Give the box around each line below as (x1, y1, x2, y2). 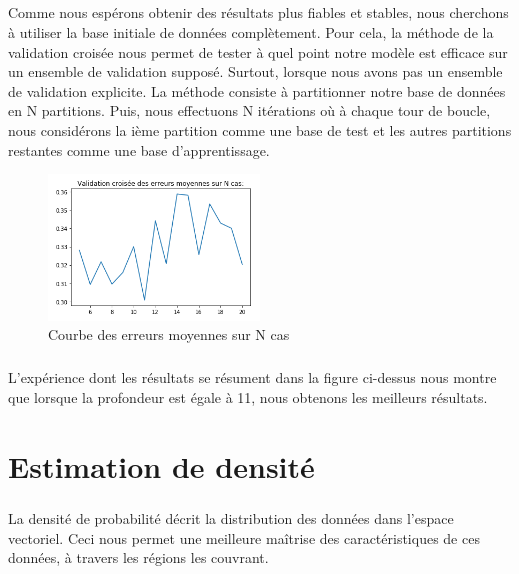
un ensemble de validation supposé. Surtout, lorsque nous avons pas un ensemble (8, 61, 503, 82)
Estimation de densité (8, 445, 315, 486)
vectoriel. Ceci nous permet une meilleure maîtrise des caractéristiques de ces (8, 527, 480, 548)
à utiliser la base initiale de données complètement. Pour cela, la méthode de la (8, 21, 494, 42)
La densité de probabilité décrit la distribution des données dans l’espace (8, 508, 454, 529)
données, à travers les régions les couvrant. (8, 547, 269, 568)
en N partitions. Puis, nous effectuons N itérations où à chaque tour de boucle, (8, 100, 491, 121)
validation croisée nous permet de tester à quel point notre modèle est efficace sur (8, 41, 508, 62)
